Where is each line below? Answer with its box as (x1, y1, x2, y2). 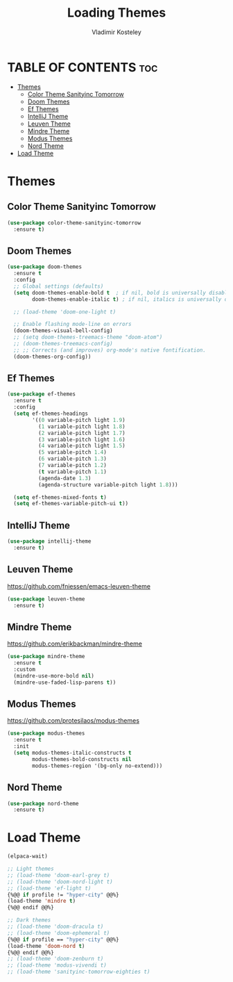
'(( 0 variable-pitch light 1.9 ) (32, 416, 126, 423)
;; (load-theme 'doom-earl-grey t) (7, 871, 110, 878)
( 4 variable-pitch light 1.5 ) (37, 443, 126, 450)
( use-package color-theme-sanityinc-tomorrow (7, 219, 141, 227)
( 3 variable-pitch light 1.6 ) (37, 436, 126, 443)
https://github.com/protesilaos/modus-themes (7, 717, 140, 725)
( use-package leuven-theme (7, 596, 85, 603)
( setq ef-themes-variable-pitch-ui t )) (13, 500, 129, 507)
